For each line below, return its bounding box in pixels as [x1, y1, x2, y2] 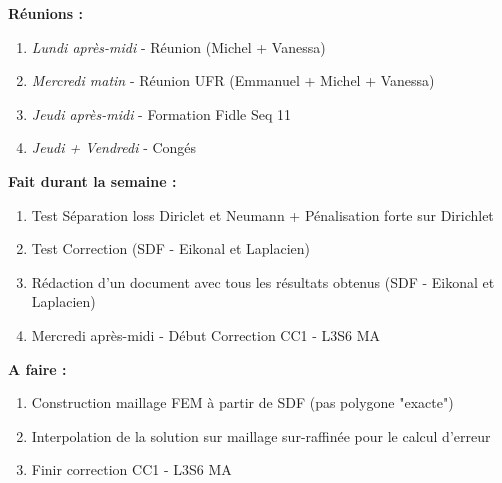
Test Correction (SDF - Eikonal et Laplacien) [31, 238, 311, 259]
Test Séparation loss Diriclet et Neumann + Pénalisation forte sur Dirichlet [31, 204, 494, 225]
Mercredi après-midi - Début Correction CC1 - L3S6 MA [31, 324, 381, 345]
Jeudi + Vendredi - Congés [31, 137, 197, 158]
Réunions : [8, 3, 83, 23]
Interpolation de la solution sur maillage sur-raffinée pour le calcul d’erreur [31, 425, 491, 446]
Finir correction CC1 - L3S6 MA [31, 459, 232, 480]
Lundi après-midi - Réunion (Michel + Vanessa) [31, 36, 326, 57]
